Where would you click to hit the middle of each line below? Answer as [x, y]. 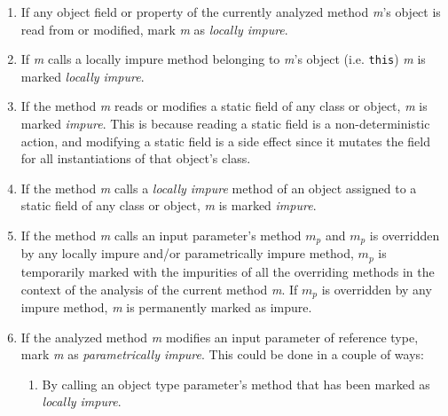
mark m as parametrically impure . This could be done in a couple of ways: [222, 354]
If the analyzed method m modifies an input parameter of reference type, [220, 337]
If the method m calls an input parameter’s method [161, 235]
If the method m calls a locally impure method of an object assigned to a [219, 188]
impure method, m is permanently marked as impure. [166, 306]
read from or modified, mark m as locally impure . [154, 29]
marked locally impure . [83, 76]
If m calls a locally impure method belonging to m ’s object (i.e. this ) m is [223, 59]
